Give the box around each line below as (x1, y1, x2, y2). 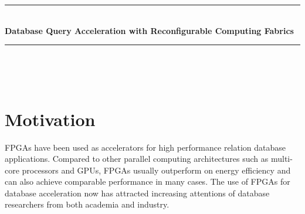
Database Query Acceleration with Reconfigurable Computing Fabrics (5, 24, 294, 36)
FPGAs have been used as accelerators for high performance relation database (5, 141, 286, 153)
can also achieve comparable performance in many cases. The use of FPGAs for (5, 175, 290, 188)
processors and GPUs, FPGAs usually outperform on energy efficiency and (22, 164, 291, 176)
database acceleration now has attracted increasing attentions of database (5, 186, 270, 199)
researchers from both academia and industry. (5, 198, 170, 210)
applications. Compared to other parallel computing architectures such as (5, 152, 269, 165)
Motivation (5, 107, 96, 131)
